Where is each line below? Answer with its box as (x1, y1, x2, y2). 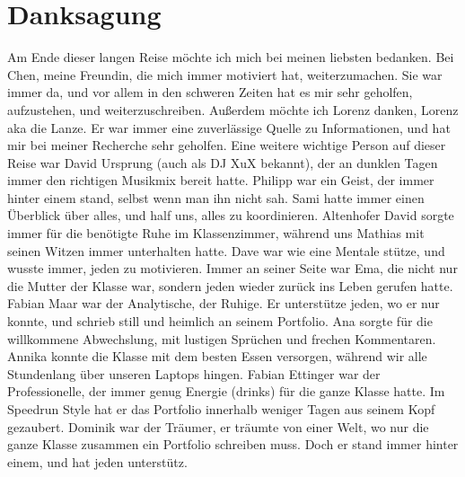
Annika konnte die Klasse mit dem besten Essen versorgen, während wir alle (7, 347, 427, 366)
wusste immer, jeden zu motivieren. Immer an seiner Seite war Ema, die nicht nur (7, 259, 458, 278)
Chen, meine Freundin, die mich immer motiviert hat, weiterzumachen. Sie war (7, 65, 443, 84)
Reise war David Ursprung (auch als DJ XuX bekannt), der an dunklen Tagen (7, 153, 438, 172)
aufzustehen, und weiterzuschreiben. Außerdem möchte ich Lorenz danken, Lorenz (7, 100, 459, 119)
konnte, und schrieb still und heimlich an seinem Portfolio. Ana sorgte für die (7, 312, 433, 331)
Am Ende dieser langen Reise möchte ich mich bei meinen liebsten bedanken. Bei (7, 48, 454, 66)
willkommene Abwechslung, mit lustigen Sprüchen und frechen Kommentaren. (7, 329, 436, 348)
